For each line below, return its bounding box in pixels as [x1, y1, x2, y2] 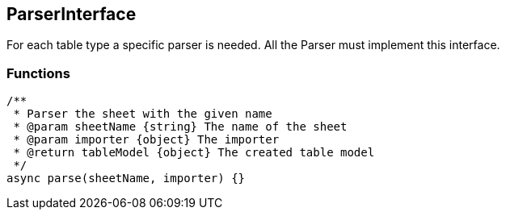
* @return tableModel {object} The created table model [13, 146, 375, 160]
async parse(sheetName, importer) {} [6, 172, 246, 185]
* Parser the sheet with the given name [13, 107, 272, 121]
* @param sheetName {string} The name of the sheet [13, 120, 348, 134]
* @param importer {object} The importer [13, 133, 280, 147]
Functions [6, 64, 70, 81]
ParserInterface [6, 4, 137, 24]
